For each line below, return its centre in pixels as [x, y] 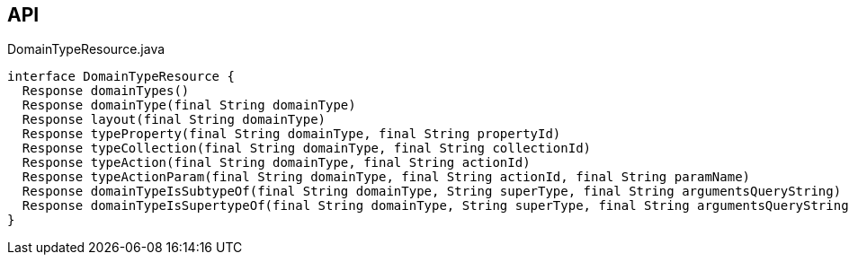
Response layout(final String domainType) [174, 120]
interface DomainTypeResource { [121, 77]
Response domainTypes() [106, 91]
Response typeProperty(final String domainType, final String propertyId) [291, 134]
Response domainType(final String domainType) [189, 105]
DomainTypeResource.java [86, 49]
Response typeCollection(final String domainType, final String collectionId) [307, 148]
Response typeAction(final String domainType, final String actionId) [276, 163]
